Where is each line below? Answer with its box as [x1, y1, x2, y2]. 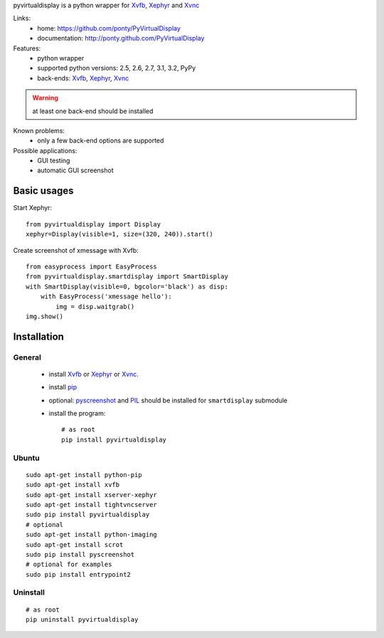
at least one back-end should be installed [32, 107, 154, 115]
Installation [13, 330, 64, 342]
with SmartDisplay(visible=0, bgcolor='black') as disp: [26, 282, 229, 291]
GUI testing [37, 157, 70, 165]
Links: [13, 14, 31, 23]
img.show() [26, 312, 64, 320]
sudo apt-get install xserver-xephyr [26, 491, 158, 498]
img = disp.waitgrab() [55, 303, 135, 310]
